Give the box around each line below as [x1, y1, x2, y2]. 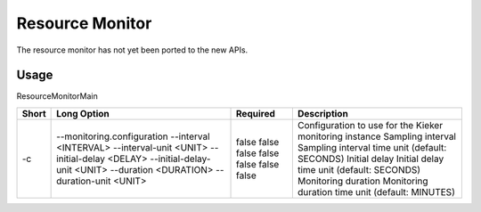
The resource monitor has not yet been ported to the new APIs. [16, 45, 249, 55]
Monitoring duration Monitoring [297, 175, 428, 187]
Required [236, 107, 276, 119]
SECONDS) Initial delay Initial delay [297, 152, 444, 165]
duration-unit [56, 175, 111, 187]
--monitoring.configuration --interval [56, 130, 210, 143]
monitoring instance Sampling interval [297, 130, 456, 143]
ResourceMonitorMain [16, 91, 98, 102]
